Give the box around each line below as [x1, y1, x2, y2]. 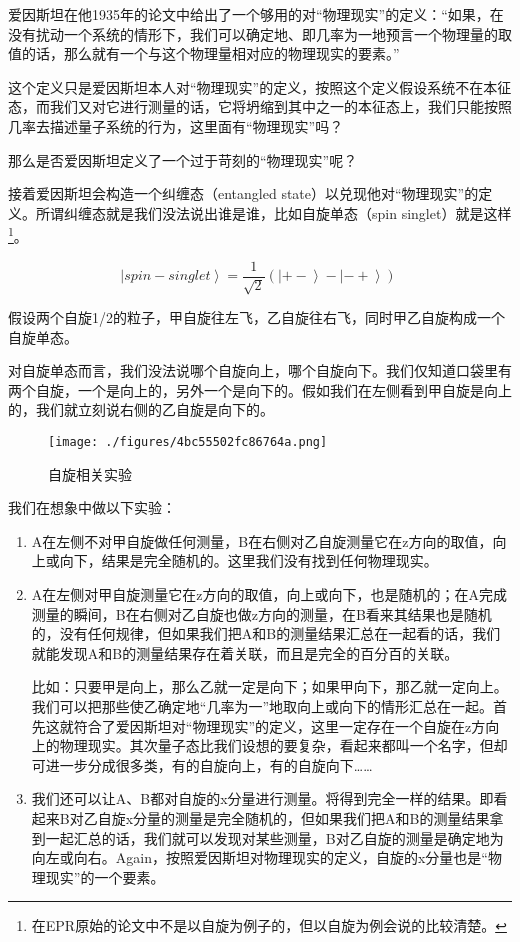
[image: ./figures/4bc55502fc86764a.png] [48, 435, 328, 450]
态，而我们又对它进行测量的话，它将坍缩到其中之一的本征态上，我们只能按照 [8, 96, 512, 117]
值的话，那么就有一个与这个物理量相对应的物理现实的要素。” [8, 43, 400, 64]
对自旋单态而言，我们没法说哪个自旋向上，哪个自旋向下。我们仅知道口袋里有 [8, 360, 512, 381]
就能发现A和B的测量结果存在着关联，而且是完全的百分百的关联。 [31, 642, 459, 663]
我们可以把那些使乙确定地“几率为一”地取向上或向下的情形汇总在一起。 [31, 696, 494, 717]
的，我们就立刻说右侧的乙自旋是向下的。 [8, 399, 274, 420]
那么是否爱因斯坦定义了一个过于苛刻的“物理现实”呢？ [8, 149, 358, 170]
